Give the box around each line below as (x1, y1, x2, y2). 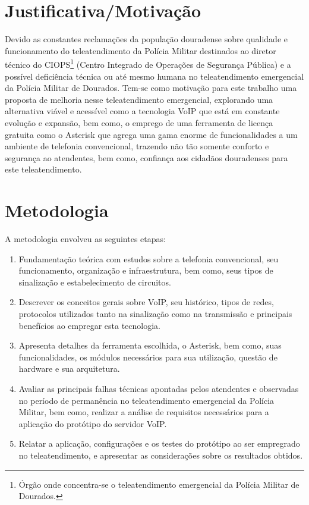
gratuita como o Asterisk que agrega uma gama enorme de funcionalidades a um (5, 128, 298, 140)
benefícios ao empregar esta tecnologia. (18, 319, 161, 331)
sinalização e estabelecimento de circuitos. (18, 275, 171, 288)
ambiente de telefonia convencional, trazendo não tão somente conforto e (5, 140, 269, 152)
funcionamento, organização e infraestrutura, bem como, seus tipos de (18, 264, 273, 277)
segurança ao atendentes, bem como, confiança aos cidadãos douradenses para (5, 151, 288, 164)
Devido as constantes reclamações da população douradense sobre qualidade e (5, 33, 288, 45)
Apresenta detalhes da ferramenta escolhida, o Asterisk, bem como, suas (18, 339, 282, 352)
